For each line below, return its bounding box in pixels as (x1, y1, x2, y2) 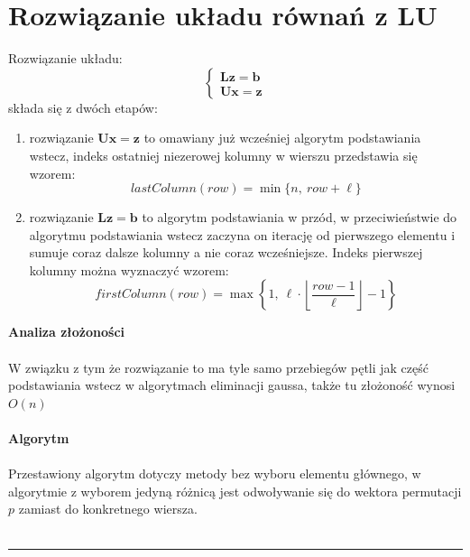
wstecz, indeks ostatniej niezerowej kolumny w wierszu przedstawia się (29, 145, 418, 164)
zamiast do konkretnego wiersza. (18, 499, 198, 518)
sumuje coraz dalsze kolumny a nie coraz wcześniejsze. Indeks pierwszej (29, 243, 423, 262)
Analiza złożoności (8, 322, 125, 341)
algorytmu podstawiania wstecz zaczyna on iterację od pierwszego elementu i (29, 225, 456, 244)
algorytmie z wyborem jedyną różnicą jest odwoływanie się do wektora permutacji (8, 481, 462, 500)
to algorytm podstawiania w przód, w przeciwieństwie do (142, 208, 457, 227)
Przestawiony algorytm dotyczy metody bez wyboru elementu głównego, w (8, 464, 421, 483)
